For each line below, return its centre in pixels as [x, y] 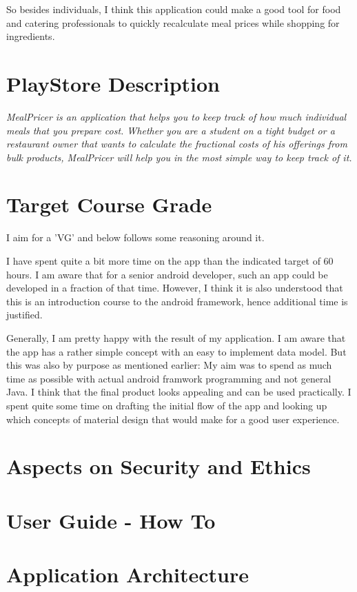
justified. [24, 315]
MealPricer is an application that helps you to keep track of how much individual [176, 116]
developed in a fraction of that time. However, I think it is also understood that [175, 288]
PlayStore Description [113, 83]
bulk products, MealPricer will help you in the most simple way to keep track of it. [179, 157]
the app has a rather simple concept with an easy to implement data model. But [176, 351]
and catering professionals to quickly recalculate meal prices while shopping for [173, 22]
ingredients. [31, 36]
